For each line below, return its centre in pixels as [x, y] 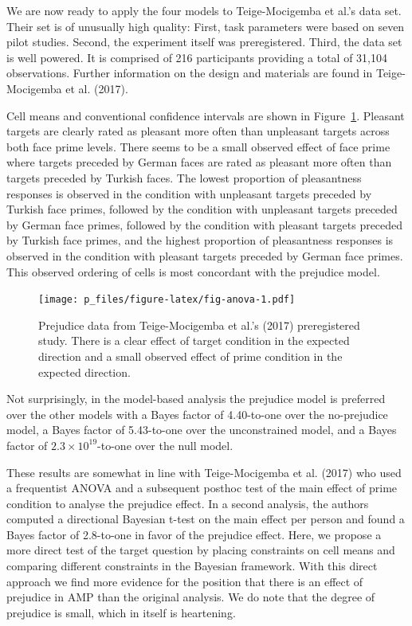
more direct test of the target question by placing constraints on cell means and [201, 550]
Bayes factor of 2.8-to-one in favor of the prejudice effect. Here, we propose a [194, 534]
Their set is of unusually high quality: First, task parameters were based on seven [206, 26]
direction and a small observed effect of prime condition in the [190, 356]
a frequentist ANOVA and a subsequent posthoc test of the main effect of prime [202, 488]
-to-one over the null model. [165, 445]
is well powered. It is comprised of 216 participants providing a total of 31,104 [197, 57]
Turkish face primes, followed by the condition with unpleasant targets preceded [202, 209]
